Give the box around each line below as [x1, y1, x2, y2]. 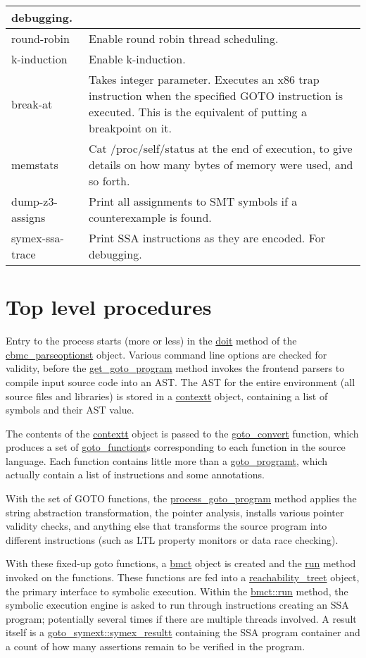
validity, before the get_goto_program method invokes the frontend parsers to [6, 361, 345, 375]
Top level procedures [6, 292, 212, 321]
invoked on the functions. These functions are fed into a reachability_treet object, [6, 570, 360, 585]
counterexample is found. [89, 209, 212, 225]
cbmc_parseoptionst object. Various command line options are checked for [6, 347, 327, 361]
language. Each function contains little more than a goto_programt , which [6, 453, 327, 468]
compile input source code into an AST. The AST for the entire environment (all [6, 374, 355, 389]
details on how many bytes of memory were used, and [89, 156, 353, 173]
